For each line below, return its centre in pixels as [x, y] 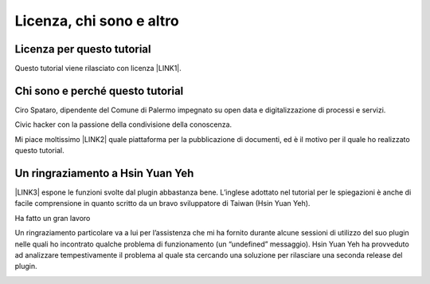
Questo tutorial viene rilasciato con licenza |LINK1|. [98, 69]
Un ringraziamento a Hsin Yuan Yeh [104, 173]
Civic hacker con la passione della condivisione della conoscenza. [123, 124]
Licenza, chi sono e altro [97, 21]
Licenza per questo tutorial [83, 49]
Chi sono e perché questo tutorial [99, 91]
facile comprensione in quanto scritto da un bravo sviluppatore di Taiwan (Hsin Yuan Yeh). [162, 203]
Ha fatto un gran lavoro [53, 218]
